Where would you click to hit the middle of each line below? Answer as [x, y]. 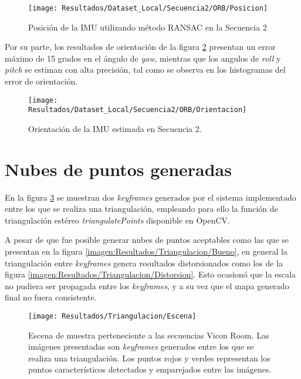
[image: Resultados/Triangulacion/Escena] [112, 316]
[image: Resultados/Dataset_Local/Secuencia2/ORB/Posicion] [148, 8]
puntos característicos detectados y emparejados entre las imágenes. [150, 369]
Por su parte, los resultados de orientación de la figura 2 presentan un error [140, 47]
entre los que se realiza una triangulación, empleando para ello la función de [141, 209]
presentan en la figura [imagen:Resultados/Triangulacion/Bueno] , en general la [146, 251]
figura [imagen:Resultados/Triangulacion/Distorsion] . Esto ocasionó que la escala [150, 274]
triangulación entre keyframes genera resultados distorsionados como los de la [144, 263]
